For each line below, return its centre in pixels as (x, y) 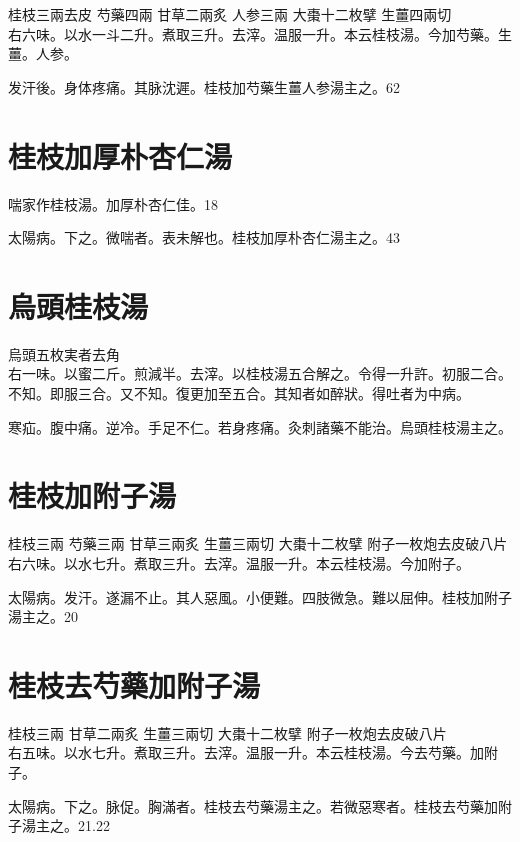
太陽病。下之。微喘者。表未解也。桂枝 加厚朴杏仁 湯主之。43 (204, 237)
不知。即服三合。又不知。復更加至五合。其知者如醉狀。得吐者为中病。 (239, 393)
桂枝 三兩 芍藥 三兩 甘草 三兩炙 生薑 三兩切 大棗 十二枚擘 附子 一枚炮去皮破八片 (258, 543)
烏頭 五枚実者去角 (64, 353)
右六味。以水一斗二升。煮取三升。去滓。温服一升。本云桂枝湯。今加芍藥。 (253, 33)
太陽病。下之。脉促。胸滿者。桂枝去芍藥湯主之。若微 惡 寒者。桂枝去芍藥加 (253, 805)
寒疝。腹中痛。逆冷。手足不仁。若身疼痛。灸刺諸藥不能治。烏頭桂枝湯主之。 (260, 426)
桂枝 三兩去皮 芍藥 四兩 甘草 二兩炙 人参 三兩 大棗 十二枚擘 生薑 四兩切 (230, 14)
